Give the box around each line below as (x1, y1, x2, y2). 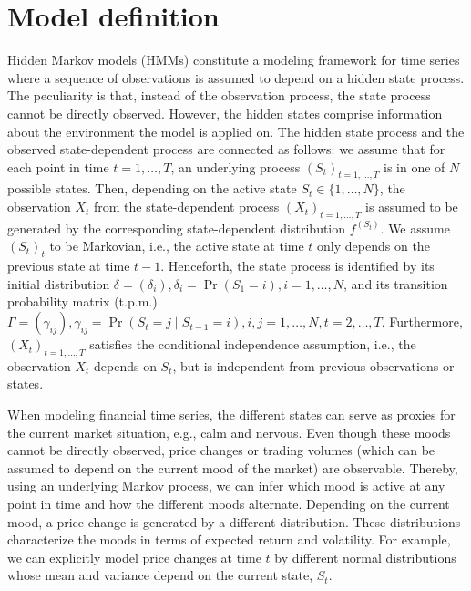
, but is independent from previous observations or (172, 356, 455, 375)
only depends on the (317, 236, 430, 255)
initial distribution (7, 274, 110, 293)
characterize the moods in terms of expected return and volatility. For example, (7, 530, 451, 549)
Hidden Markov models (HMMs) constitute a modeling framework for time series (7, 50, 460, 69)
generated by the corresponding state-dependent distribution (7, 218, 346, 237)
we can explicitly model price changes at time (7, 547, 261, 566)
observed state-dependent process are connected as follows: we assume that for (7, 140, 445, 159)
